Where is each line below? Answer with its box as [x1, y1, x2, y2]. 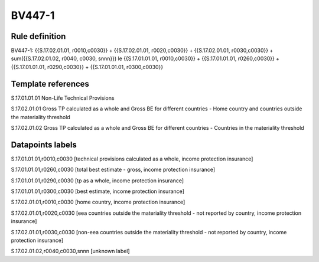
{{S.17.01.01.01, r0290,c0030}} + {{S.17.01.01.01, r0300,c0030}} [11, 63, 164, 70]
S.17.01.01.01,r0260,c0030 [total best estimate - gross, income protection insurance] [11, 166, 216, 173]
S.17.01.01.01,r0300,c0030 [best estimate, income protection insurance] [11, 188, 184, 195]
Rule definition [11, 31, 66, 41]
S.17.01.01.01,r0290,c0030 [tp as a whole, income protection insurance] [11, 177, 184, 184]
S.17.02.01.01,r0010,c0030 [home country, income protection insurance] [11, 198, 185, 206]
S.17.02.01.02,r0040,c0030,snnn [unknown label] [11, 248, 130, 255]
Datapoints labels [11, 139, 77, 150]
